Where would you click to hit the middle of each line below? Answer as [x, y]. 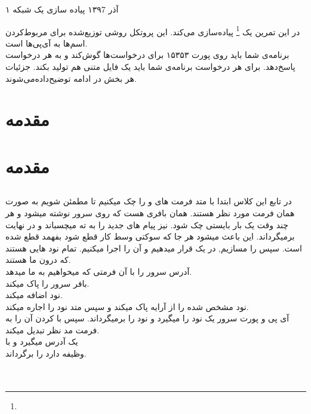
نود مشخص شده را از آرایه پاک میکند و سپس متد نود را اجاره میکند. [127, 306]
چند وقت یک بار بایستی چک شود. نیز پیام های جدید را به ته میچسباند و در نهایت [147, 224]
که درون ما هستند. [38, 260]
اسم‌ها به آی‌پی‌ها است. [47, 43]
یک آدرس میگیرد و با [42, 341]
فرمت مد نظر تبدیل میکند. [53, 329]
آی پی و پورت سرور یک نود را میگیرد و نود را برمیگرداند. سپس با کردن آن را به [147, 318]
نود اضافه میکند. [34, 295]
